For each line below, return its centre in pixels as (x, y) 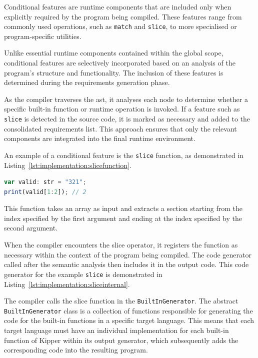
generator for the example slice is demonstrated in (83, 274)
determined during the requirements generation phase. (87, 82)
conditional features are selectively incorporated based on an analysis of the (120, 63)
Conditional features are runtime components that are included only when (118, 6)
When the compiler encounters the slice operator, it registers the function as (121, 245)
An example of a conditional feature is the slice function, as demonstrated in (124, 155)
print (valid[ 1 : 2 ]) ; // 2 (45, 192)
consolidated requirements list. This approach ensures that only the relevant (120, 128)
